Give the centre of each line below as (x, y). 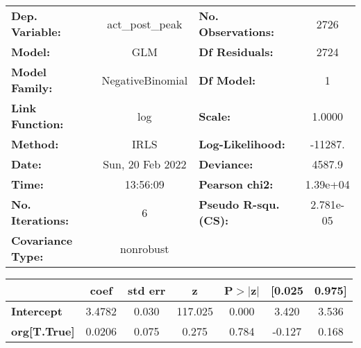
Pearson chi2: (236, 184)
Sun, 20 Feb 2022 (145, 164)
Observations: (237, 32)
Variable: (36, 32)
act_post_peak (145, 24)
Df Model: (227, 80)
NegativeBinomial (145, 80)
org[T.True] (43, 331)
